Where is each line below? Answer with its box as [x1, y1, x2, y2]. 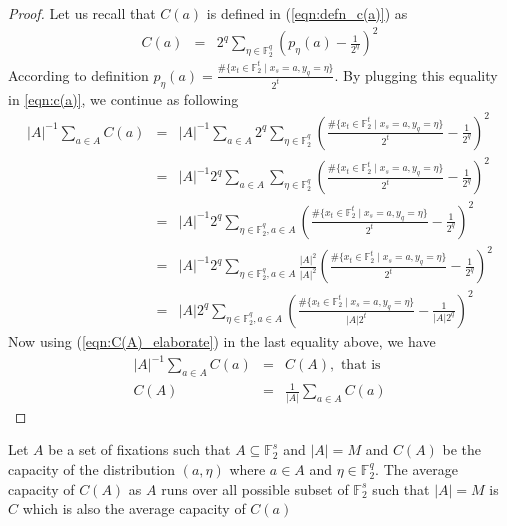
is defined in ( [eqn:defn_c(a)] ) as [206, 3, 408, 23]
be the [442, 439, 482, 460]
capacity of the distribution [8, 458, 175, 479]
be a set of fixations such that [48, 439, 231, 460]
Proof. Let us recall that [8, 3, 156, 23]
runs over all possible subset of [161, 478, 349, 499]
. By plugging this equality [334, 64, 498, 85]
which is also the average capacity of [22, 498, 246, 519]
